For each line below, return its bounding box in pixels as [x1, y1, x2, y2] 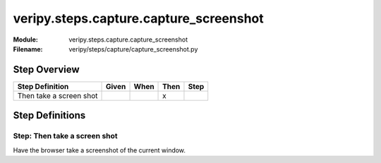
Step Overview [13, 64, 80, 76]
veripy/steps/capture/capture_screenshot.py [68, 44, 198, 53]
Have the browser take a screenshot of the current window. [13, 145, 186, 155]
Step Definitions [13, 109, 86, 121]
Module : [13, 35, 38, 44]
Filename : [13, 44, 43, 53]
